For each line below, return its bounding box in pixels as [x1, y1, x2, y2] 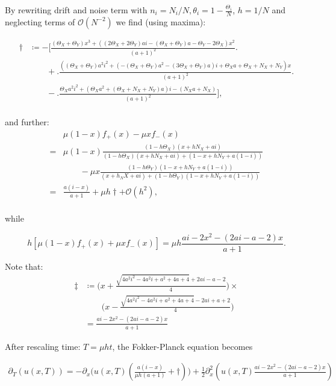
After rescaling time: [5, 340, 81, 352]
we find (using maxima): [116, 15, 206, 28]
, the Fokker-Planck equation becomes [112, 340, 253, 352]
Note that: [5, 260, 43, 272]
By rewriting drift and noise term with [5, 4, 148, 16]
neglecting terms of [5, 15, 75, 28]
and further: [5, 116, 49, 128]
